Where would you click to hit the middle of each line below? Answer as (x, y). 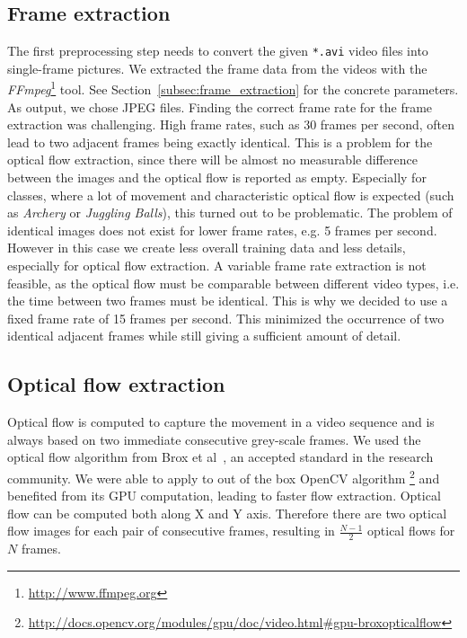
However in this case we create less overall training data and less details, (207, 248)
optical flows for (411, 531)
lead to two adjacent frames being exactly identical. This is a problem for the (220, 142)
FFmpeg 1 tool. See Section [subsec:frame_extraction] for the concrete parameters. (233, 88)
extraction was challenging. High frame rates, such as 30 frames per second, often (231, 124)
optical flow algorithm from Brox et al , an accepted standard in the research (220, 457)
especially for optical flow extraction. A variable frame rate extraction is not (217, 266)
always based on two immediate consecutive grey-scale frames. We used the (214, 439)
